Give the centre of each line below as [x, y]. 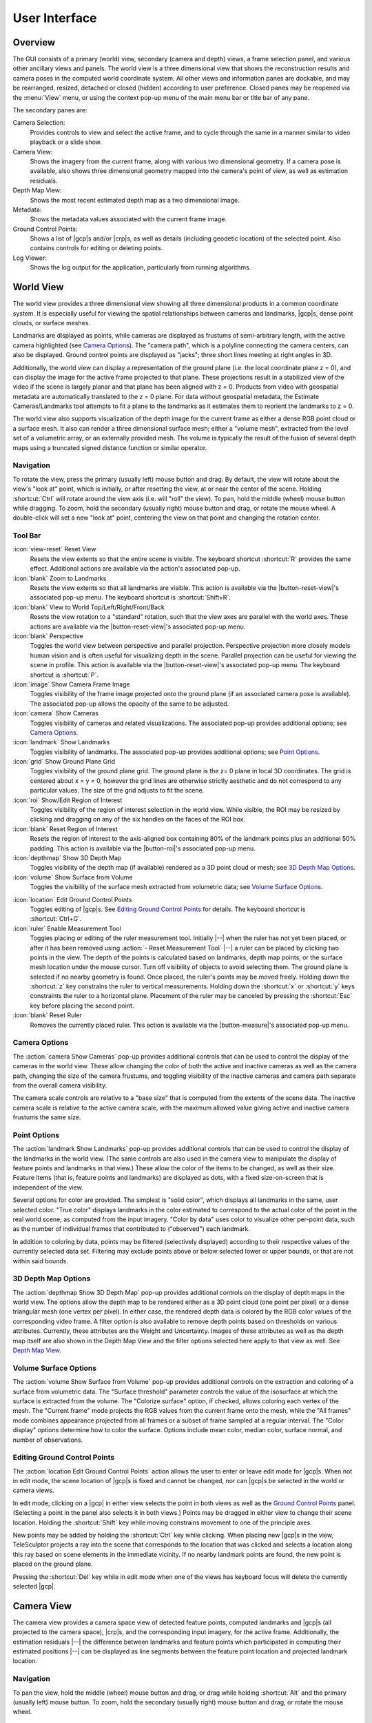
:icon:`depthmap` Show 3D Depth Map [67, 857]
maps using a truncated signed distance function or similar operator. [110, 447]
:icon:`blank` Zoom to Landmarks [60, 578]
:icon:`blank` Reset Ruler [48, 1015]
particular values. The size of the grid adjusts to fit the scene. [117, 791]
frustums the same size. [47, 1117]
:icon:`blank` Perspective [48, 636]
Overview [34, 42]
